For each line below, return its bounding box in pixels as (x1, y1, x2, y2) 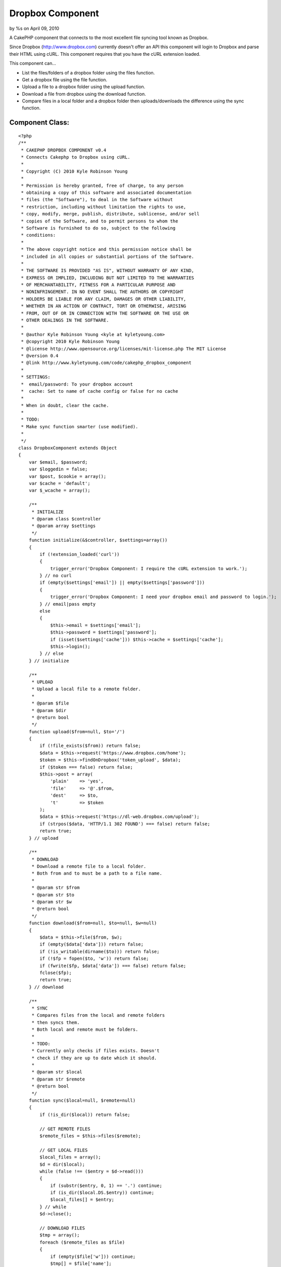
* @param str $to (31, 892, 75, 898)
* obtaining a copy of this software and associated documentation (21, 190, 192, 195)
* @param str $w (31, 899, 72, 905)
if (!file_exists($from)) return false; (39, 743, 141, 749)
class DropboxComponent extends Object (18, 445, 117, 451)
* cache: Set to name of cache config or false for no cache (21, 388, 178, 394)
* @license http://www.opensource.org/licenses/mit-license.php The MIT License (21, 346, 226, 352)
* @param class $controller (31, 516, 101, 521)
